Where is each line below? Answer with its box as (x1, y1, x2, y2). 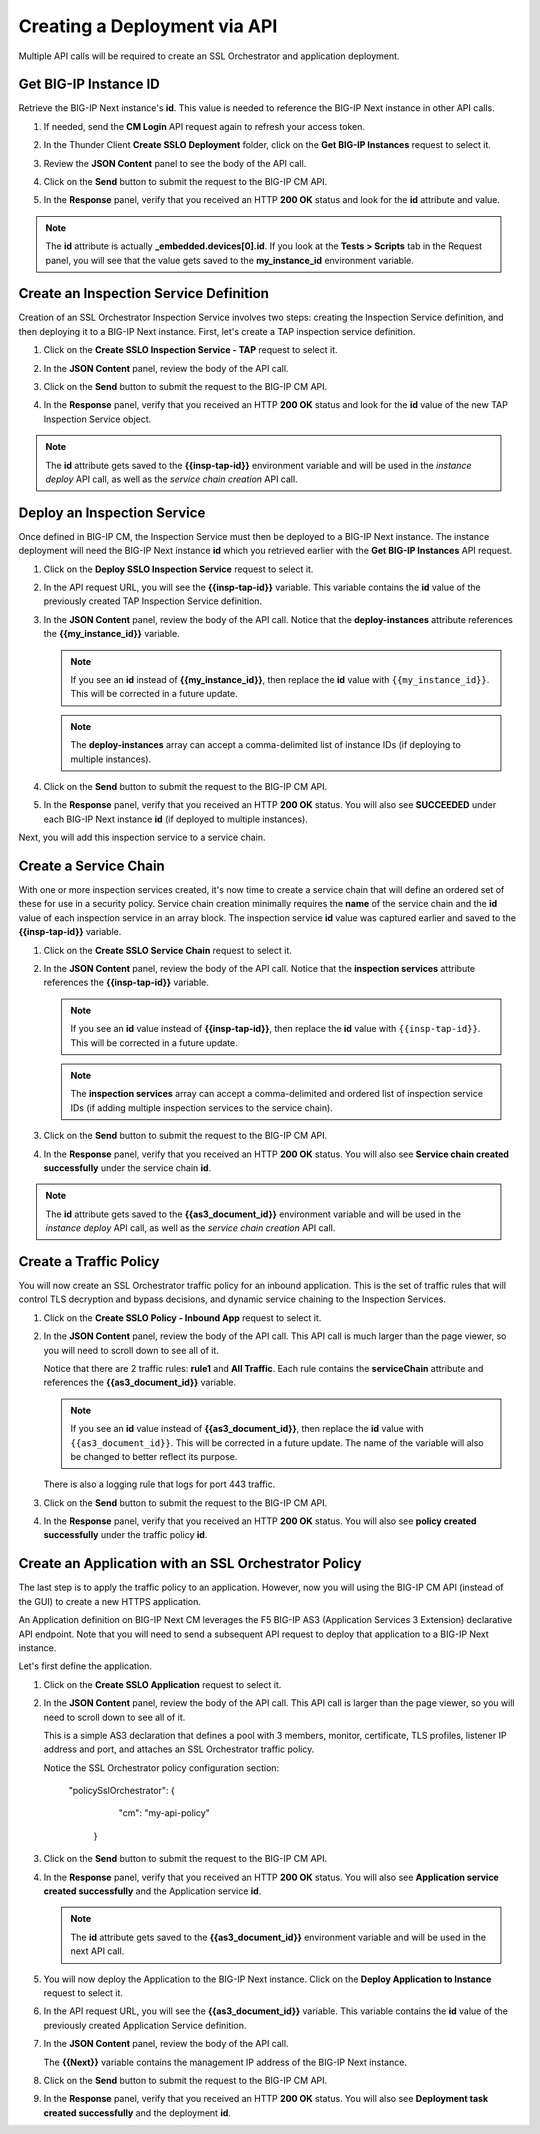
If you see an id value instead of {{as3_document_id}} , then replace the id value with (70, 1423, 424, 1435)
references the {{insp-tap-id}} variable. (43, 976, 210, 989)
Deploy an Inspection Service (18, 504, 206, 521)
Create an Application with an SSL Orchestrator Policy (18, 1555, 362, 1572)
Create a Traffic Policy (18, 1253, 160, 1270)
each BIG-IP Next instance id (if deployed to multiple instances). (43, 813, 309, 825)
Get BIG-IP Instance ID (18, 76, 160, 93)
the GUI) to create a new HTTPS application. (18, 1595, 202, 1607)
